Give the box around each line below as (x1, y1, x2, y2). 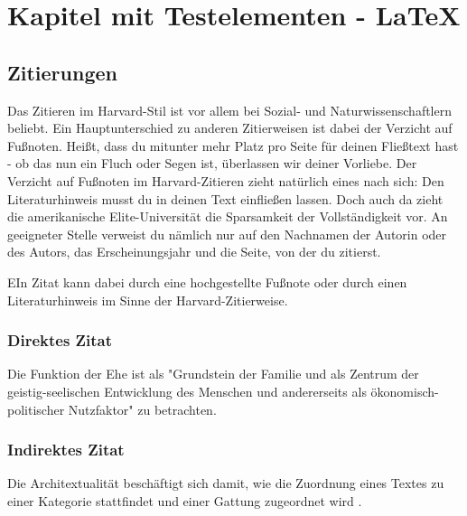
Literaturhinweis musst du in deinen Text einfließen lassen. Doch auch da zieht (7, 189, 444, 208)
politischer (7, 399, 65, 418)
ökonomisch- (370, 381, 439, 400)
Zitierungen (7, 58, 117, 86)
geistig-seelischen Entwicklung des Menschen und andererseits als (7, 381, 367, 400)
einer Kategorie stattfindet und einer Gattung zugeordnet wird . (7, 491, 362, 510)
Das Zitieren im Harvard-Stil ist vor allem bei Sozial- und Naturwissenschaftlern (7, 100, 452, 119)
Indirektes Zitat (7, 438, 125, 461)
